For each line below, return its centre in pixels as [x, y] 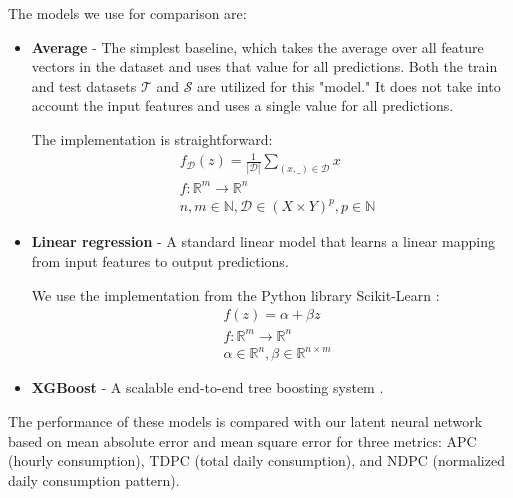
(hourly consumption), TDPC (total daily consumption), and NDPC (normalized [256, 460]
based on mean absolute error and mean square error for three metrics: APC [242, 440]
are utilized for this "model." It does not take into [349, 85]
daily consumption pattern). [94, 479]
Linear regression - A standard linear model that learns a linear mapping [263, 241]
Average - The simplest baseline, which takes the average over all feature [257, 46]
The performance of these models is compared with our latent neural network [245, 420]
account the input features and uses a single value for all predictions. [242, 105]
